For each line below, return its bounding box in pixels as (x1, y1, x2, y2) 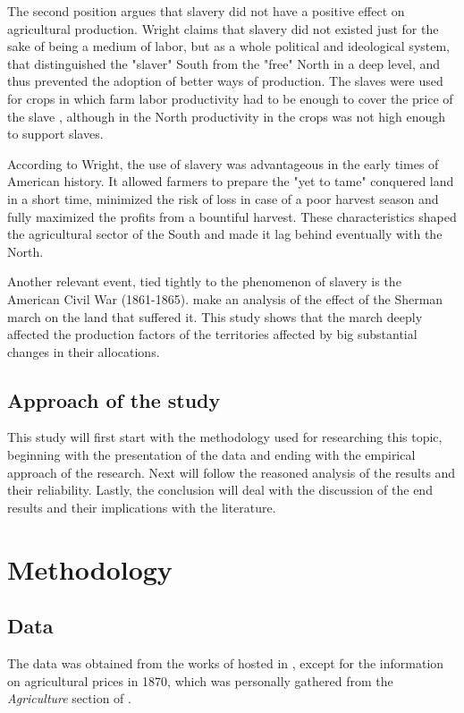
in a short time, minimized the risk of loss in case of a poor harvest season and (7, 189, 439, 208)
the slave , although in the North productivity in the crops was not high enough (7, 106, 446, 125)
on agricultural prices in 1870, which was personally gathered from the (7, 671, 393, 690)
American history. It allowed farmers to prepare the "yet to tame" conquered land (7, 172, 454, 191)
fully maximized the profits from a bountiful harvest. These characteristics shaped (7, 207, 457, 225)
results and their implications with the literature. (7, 497, 276, 516)
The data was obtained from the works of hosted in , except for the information (7, 654, 444, 673)
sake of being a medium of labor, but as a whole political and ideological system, (7, 37, 451, 55)
